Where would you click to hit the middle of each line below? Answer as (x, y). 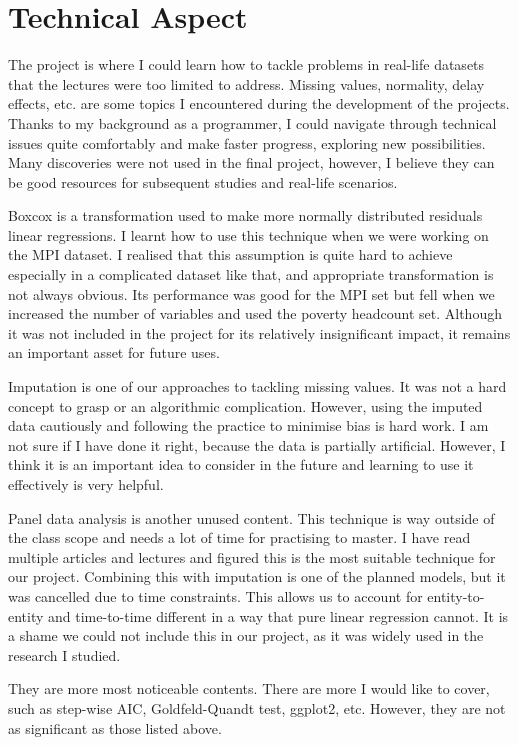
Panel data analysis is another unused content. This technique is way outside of (251, 517)
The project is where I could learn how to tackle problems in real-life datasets (246, 64)
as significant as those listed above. (115, 727)
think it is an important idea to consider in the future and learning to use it (241, 464)
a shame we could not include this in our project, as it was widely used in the (246, 635)
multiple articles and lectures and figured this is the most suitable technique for (252, 556)
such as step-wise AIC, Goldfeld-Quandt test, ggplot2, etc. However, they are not (257, 707)
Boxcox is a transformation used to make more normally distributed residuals (245, 215)
